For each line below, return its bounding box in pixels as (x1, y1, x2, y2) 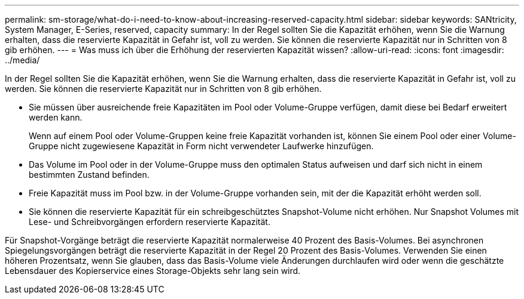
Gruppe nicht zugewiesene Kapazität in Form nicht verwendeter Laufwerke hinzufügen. (29, 141, 374, 151)
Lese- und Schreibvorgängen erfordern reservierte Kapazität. (29, 217, 270, 227)
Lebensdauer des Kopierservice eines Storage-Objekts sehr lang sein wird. (5, 266, 301, 276)
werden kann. (29, 112, 83, 122)
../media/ (5, 55, 40, 65)
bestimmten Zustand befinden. (29, 169, 150, 180)
